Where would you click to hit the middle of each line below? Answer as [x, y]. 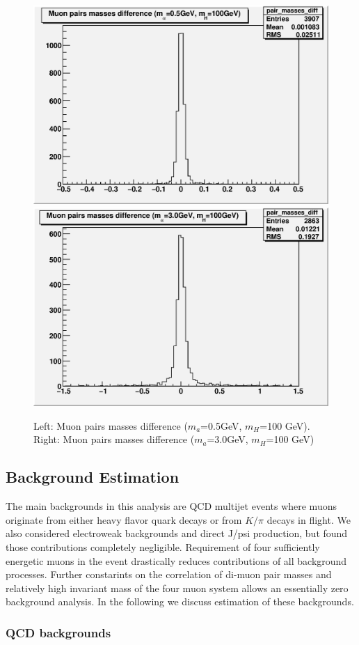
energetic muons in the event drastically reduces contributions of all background [176, 560]
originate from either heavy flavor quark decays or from [124, 519]
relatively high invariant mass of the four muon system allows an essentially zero [177, 588]
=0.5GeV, [221, 425]
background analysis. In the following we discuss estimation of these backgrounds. [180, 601]
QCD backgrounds [58, 632]
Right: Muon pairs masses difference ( [114, 439]
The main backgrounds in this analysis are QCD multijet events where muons [171, 506]
